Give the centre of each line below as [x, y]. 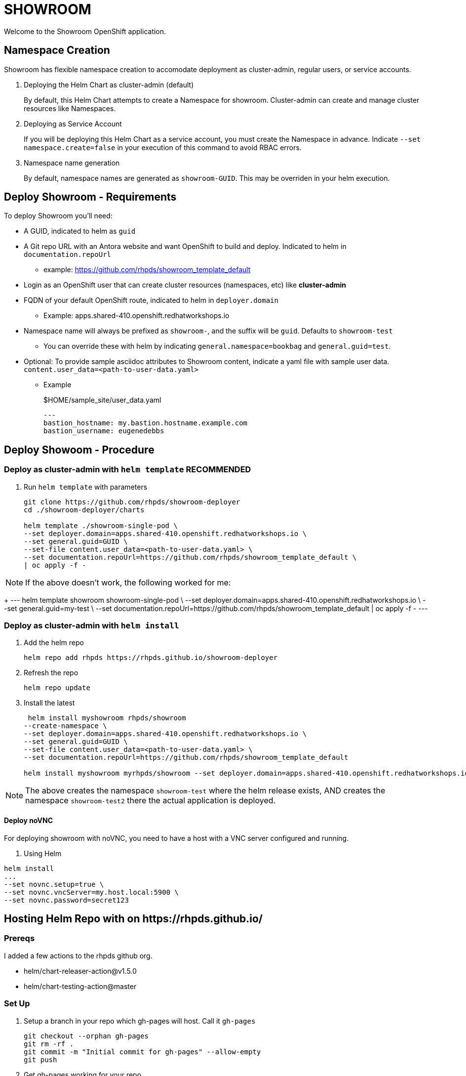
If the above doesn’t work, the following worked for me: [128, 582]
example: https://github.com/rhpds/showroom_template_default [147, 270]
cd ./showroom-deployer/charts [84, 510]
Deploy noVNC [29, 821]
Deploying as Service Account [73, 124]
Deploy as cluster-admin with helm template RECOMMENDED [128, 470]
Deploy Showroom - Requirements [90, 197]
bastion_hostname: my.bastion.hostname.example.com [146, 423]
